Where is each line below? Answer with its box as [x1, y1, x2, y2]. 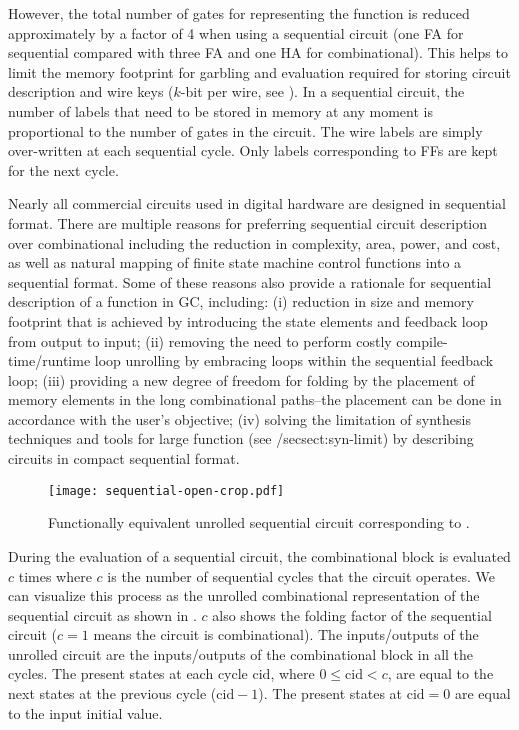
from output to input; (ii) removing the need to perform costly [8, 330, 392, 351]
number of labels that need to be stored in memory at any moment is [8, 100, 433, 121]
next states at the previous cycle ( [8, 683, 217, 704]
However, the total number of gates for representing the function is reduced [8, 3, 470, 23]
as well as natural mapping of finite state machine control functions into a [8, 252, 462, 273]
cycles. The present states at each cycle [8, 663, 248, 684]
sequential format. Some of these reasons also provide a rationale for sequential [8, 271, 492, 292]
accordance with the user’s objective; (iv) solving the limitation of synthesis [8, 408, 471, 429]
